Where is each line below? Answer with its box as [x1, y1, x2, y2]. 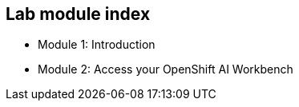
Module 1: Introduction [38, 38, 156, 52]
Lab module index [6, 4, 151, 24]
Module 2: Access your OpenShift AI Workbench [38, 62, 293, 77]
